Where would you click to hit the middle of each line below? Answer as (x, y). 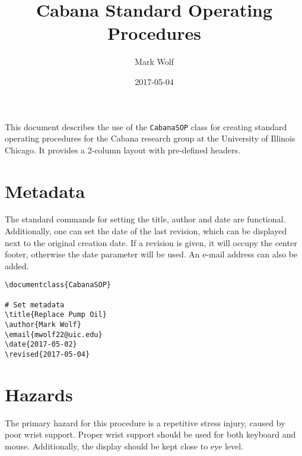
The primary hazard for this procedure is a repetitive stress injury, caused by (145, 422)
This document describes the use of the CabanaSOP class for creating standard (146, 126)
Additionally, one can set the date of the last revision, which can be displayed (146, 231)
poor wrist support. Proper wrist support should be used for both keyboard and (150, 434)
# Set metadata (35, 305)
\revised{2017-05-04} (47, 355)
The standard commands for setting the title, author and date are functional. (145, 219)
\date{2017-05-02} (41, 345)
